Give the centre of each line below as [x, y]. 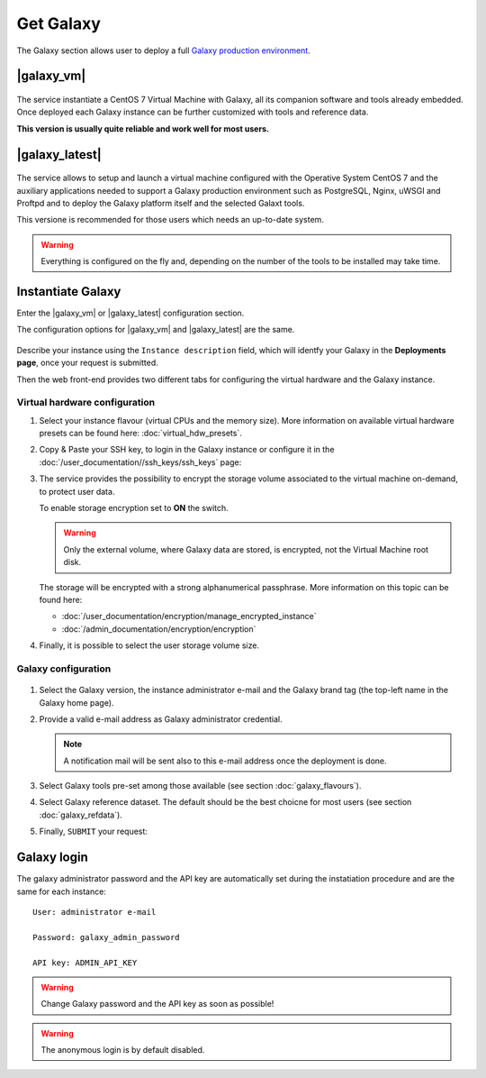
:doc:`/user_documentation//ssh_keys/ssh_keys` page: [140, 462]
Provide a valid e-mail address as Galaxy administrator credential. [161, 719]
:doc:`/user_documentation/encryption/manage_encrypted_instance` [189, 617]
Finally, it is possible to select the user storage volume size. [149, 645]
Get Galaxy [58, 23]
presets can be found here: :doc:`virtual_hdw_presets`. [140, 434]
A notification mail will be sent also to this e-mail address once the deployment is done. [225, 761]
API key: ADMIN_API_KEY [85, 963]
